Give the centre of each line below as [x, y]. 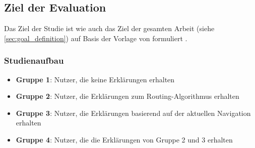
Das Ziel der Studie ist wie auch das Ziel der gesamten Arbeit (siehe [109, 28]
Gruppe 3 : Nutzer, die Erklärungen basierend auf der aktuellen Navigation [133, 113]
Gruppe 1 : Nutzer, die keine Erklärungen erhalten [95, 79]
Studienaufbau [34, 60]
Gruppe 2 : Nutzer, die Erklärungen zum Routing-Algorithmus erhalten [127, 96]
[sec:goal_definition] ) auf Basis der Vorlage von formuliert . [96, 38]
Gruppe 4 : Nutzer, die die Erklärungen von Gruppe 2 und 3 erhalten [124, 139]
